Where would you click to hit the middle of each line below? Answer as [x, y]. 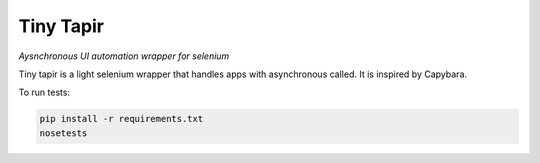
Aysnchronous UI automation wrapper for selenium [124, 56]
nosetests [63, 133]
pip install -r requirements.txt [121, 119]
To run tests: [44, 92]
